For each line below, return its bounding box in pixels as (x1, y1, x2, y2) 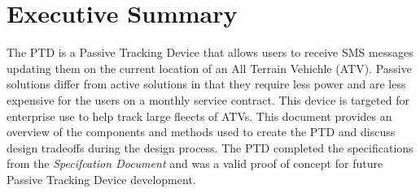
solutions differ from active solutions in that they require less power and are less (7, 75, 406, 92)
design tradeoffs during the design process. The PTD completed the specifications (7, 139, 413, 156)
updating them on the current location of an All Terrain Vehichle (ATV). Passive (7, 59, 412, 76)
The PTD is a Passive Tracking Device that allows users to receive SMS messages (7, 44, 413, 61)
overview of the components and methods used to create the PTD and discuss (7, 123, 396, 140)
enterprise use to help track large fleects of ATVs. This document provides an (7, 107, 392, 124)
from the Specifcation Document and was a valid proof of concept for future (7, 155, 383, 172)
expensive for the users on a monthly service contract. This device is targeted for (7, 91, 409, 108)
